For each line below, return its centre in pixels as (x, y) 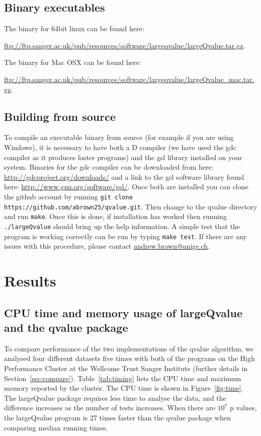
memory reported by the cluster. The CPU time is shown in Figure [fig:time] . (124, 388)
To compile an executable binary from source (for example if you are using (119, 137)
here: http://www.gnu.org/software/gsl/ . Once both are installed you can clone (126, 187)
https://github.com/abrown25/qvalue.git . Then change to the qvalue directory (131, 206)
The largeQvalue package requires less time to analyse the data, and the (115, 397)
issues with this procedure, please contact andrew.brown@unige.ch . (107, 246)
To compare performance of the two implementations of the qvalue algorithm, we (129, 348)
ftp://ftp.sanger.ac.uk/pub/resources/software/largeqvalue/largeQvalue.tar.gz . (125, 45)
